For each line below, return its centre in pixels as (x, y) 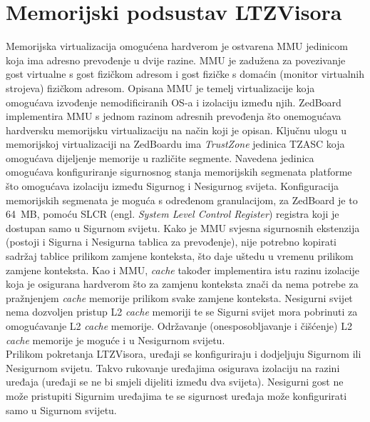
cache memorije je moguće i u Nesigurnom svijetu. (115, 340)
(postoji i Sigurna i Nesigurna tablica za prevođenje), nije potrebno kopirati (171, 242)
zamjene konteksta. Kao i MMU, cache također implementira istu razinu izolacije (183, 270)
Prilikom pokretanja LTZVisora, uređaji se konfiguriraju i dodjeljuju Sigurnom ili (184, 354)
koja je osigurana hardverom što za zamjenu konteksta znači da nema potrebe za (182, 284)
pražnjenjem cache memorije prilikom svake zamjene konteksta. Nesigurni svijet (179, 297)
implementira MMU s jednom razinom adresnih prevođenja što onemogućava (174, 116)
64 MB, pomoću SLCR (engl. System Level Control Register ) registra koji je (173, 214)
